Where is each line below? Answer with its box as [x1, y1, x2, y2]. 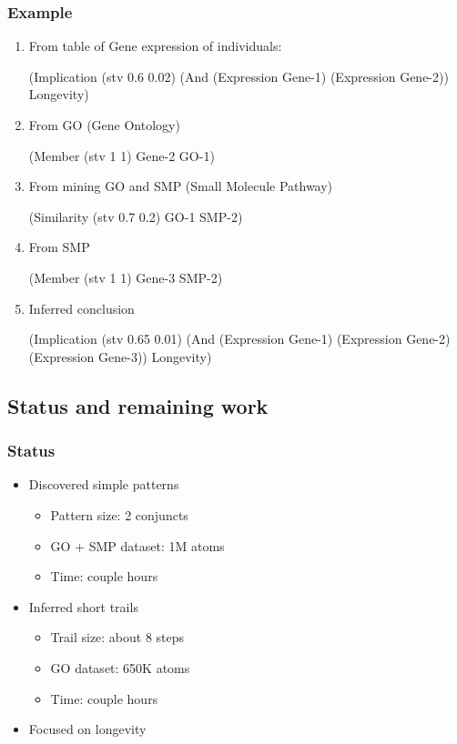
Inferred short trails [28, 597, 138, 616]
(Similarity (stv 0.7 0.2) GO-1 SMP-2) [28, 206, 243, 226]
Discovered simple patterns [28, 475, 179, 494]
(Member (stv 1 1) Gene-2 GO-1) [28, 146, 215, 165]
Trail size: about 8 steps [50, 628, 185, 647]
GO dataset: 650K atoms [50, 658, 190, 677]
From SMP [28, 237, 90, 256]
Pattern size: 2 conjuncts [50, 505, 188, 524]
